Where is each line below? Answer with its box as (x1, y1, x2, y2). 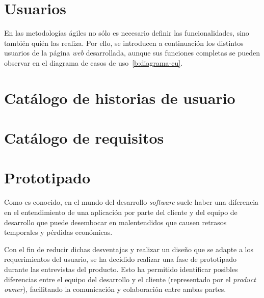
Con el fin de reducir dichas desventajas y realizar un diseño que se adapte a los (4, 243, 254, 254)
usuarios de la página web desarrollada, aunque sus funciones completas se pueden (4, 47, 260, 58)
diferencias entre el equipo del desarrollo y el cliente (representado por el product (4, 274, 256, 284)
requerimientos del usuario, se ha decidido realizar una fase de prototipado (4, 254, 236, 264)
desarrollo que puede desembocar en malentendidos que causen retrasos (4, 216, 227, 227)
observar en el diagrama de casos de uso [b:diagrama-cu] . (4, 57, 183, 68)
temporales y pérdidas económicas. (4, 227, 113, 237)
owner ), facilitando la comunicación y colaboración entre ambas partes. (4, 284, 226, 294)
